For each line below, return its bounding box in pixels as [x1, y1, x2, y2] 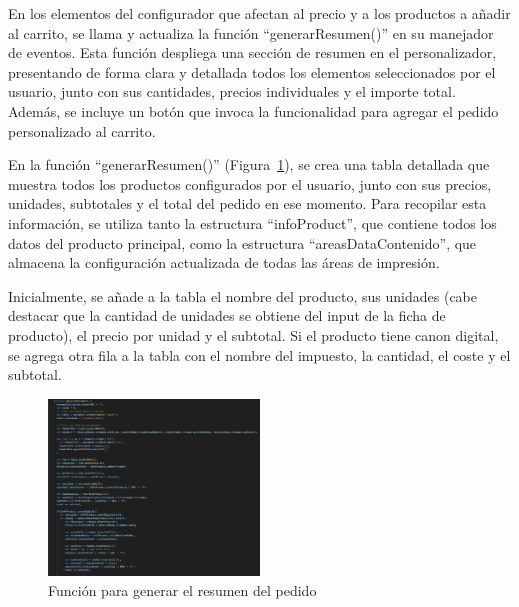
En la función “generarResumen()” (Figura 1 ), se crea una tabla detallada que [8, 154, 490, 175]
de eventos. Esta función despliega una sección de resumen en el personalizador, [8, 42, 497, 63]
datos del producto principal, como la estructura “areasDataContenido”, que [8, 232, 477, 253]
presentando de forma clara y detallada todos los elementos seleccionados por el [8, 61, 496, 82]
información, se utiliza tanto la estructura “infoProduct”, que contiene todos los [8, 212, 497, 233]
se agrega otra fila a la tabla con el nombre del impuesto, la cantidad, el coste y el [8, 344, 511, 365]
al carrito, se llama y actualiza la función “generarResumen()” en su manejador [8, 22, 494, 43]
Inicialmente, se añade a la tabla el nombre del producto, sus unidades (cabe [8, 285, 477, 306]
